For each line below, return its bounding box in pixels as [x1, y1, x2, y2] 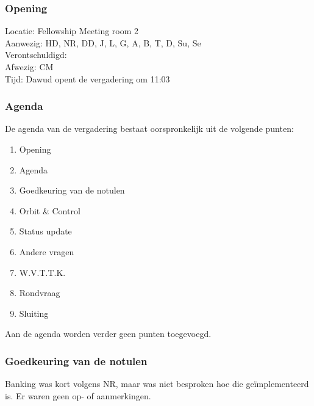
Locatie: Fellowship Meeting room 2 [5, 24, 139, 37]
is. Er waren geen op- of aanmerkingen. [5, 389, 151, 402]
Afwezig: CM [5, 60, 54, 73]
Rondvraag [19, 286, 60, 299]
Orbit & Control [19, 204, 80, 217]
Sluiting [19, 306, 49, 319]
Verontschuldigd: [5, 48, 67, 61]
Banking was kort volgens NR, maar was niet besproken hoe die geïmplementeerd [5, 377, 309, 390]
